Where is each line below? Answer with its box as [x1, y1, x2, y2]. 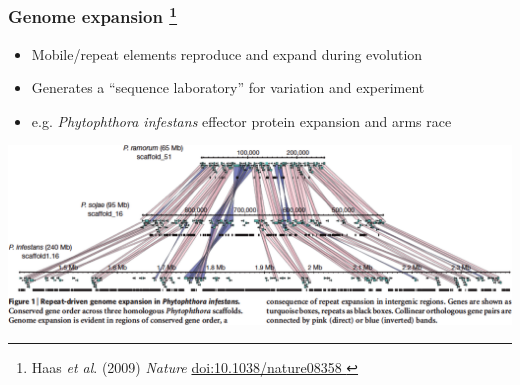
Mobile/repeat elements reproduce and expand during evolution [31, 43, 423, 64]
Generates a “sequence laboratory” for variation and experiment [31, 77, 425, 98]
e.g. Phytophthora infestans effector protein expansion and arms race [31, 110, 452, 131]
